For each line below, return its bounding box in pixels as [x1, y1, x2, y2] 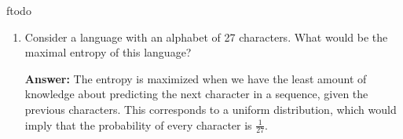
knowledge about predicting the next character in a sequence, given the [24, 86, 368, 102]
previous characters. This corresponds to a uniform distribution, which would [24, 101, 397, 117]
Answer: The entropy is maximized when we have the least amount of [24, 70, 367, 86]
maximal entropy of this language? [24, 44, 192, 60]
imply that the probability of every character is [24, 116, 252, 133]
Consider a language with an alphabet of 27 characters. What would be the [24, 28, 388, 45]
